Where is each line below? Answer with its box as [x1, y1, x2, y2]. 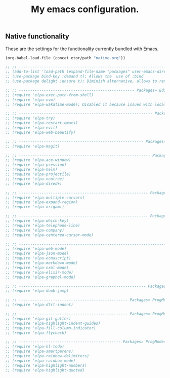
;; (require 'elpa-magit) [5, 143, 60, 149]
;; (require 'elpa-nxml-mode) [5, 265, 69, 270]
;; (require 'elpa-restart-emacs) [5, 121, 78, 126]
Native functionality [5, 32, 69, 41]
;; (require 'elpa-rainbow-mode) [5, 358, 76, 363]
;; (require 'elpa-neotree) [5, 176, 65, 181]
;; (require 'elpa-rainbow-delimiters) [5, 354, 90, 359]
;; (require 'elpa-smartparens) [5, 349, 73, 354]
